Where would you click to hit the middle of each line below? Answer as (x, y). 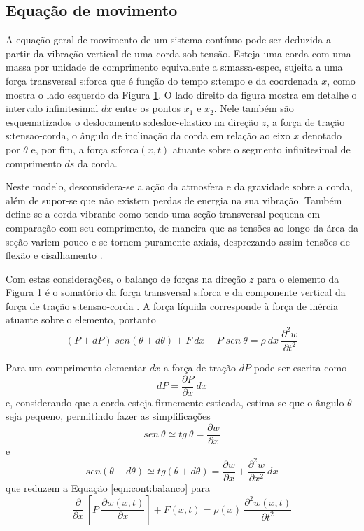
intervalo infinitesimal (52, 108)
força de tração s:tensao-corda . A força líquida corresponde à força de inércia (172, 305)
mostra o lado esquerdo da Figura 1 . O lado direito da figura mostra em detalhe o (181, 94)
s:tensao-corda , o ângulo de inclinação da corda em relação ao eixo (148, 135)
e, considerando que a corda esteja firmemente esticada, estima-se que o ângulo (175, 402)
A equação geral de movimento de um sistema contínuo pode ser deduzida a (168, 40)
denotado (322, 135)
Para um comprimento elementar (76, 367)
